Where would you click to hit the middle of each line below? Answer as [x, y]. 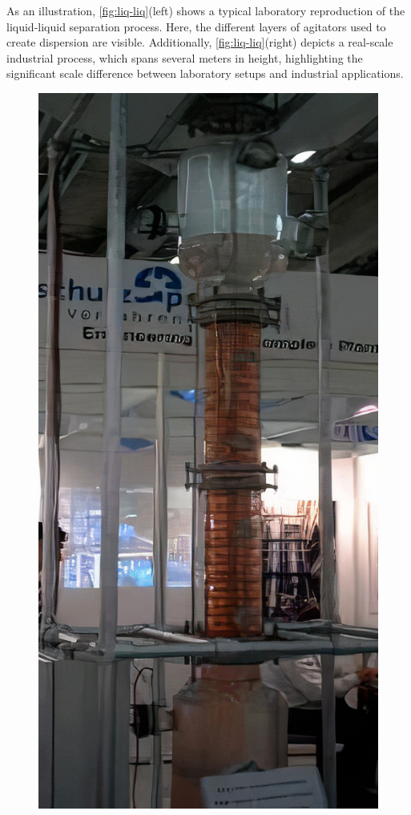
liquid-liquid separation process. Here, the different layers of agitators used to [196, 26]
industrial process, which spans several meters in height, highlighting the [185, 57]
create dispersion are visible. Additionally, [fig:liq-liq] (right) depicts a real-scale [200, 42]
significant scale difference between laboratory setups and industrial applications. [205, 73]
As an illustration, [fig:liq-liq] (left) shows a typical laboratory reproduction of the [206, 10]
